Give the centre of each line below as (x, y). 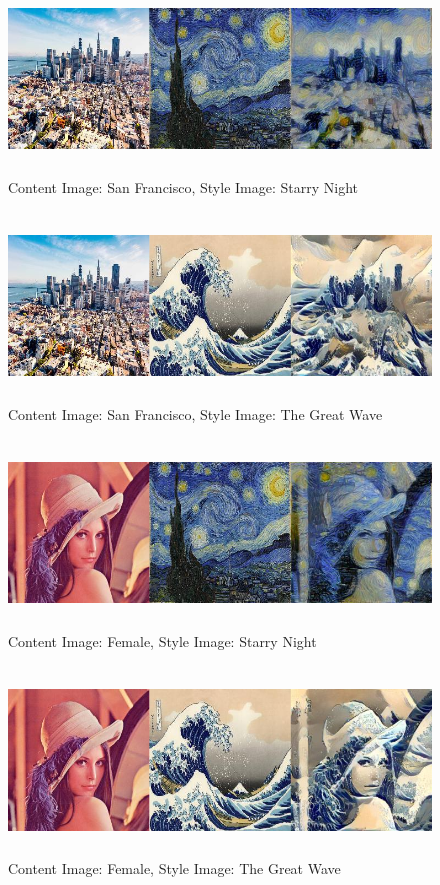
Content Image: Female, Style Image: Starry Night (162, 640)
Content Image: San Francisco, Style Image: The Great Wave (195, 413)
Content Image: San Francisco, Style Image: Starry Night (183, 186)
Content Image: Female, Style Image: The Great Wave (174, 868)
